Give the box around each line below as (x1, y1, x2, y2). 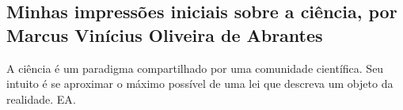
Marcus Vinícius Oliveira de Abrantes (6, 22, 323, 47)
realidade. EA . (6, 90, 76, 107)
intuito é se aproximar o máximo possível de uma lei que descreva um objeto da (6, 75, 393, 92)
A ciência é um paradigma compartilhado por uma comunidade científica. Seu (6, 59, 384, 76)
